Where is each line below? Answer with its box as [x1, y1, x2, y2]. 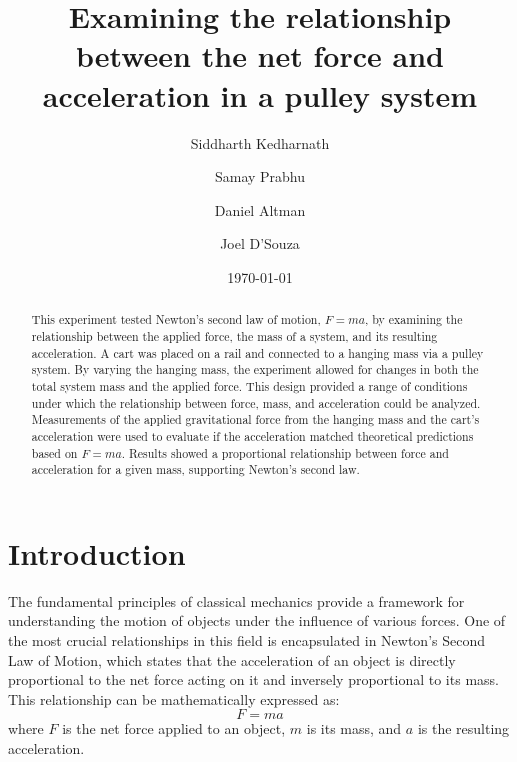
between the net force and [76, 35, 444, 76]
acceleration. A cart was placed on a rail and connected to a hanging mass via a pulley [31, 344, 484, 361]
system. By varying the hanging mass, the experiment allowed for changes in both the [31, 361, 479, 378]
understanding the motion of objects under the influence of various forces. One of [8, 610, 506, 631]
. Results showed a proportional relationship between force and [121, 444, 449, 461]
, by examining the [365, 311, 463, 328]
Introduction [8, 532, 186, 573]
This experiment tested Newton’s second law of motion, [31, 311, 321, 328]
